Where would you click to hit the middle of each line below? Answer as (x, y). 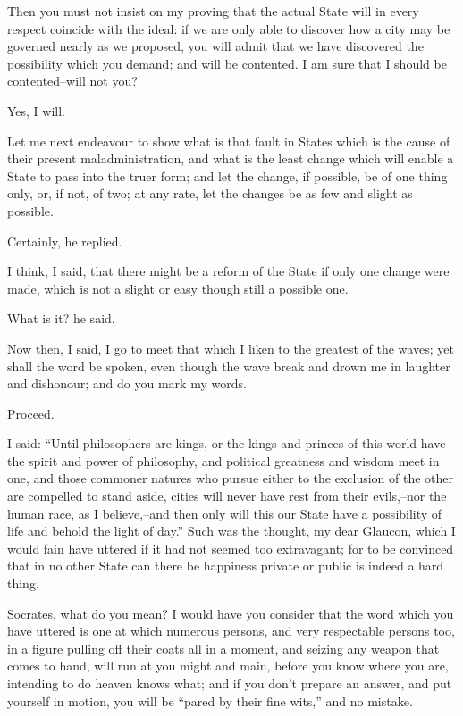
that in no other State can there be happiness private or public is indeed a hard (226, 566)
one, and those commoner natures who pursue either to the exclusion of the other (231, 478)
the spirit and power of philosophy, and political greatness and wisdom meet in (223, 460)
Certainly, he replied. (65, 241)
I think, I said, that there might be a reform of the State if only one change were (228, 271)
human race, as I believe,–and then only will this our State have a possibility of (225, 513)
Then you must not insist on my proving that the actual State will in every (213, 11)
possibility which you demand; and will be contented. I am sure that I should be (227, 63)
